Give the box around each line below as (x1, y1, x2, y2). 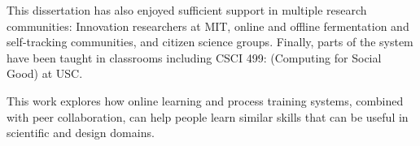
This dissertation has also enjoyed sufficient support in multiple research (7, 2, 367, 18)
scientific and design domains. (7, 124, 155, 141)
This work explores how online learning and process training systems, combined (7, 92, 404, 109)
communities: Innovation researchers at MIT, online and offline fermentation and (7, 17, 409, 34)
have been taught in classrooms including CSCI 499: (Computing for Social (7, 49, 382, 66)
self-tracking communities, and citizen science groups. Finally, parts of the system (7, 33, 413, 50)
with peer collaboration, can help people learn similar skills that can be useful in (7, 108, 409, 125)
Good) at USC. (7, 65, 83, 82)
